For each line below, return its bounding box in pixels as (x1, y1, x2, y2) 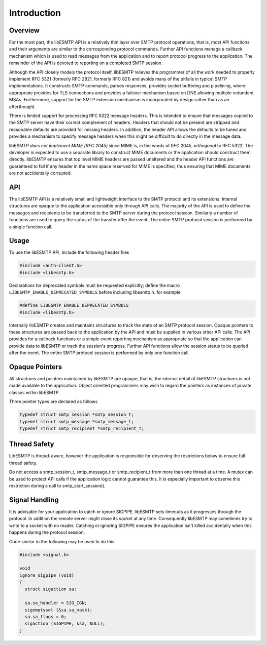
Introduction (9, 7, 61, 18)
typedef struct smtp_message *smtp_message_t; (19, 419, 134, 424)
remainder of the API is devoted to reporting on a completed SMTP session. (9, 60, 163, 66)
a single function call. (9, 224, 53, 230)
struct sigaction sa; (25, 586, 77, 592)
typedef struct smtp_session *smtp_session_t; (19, 412, 134, 417)
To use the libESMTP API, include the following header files (9, 249, 130, 255)
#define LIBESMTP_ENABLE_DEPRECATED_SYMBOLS (19, 303, 129, 308)
